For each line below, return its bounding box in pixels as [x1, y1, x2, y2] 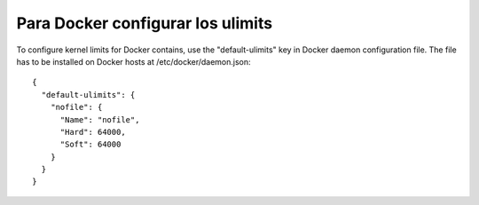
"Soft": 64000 [59, 139, 122, 150]
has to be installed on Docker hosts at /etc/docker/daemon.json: [16, 56, 252, 67]
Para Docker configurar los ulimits [16, 13, 273, 33]
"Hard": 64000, [59, 127, 126, 137]
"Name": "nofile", [59, 114, 140, 124]
